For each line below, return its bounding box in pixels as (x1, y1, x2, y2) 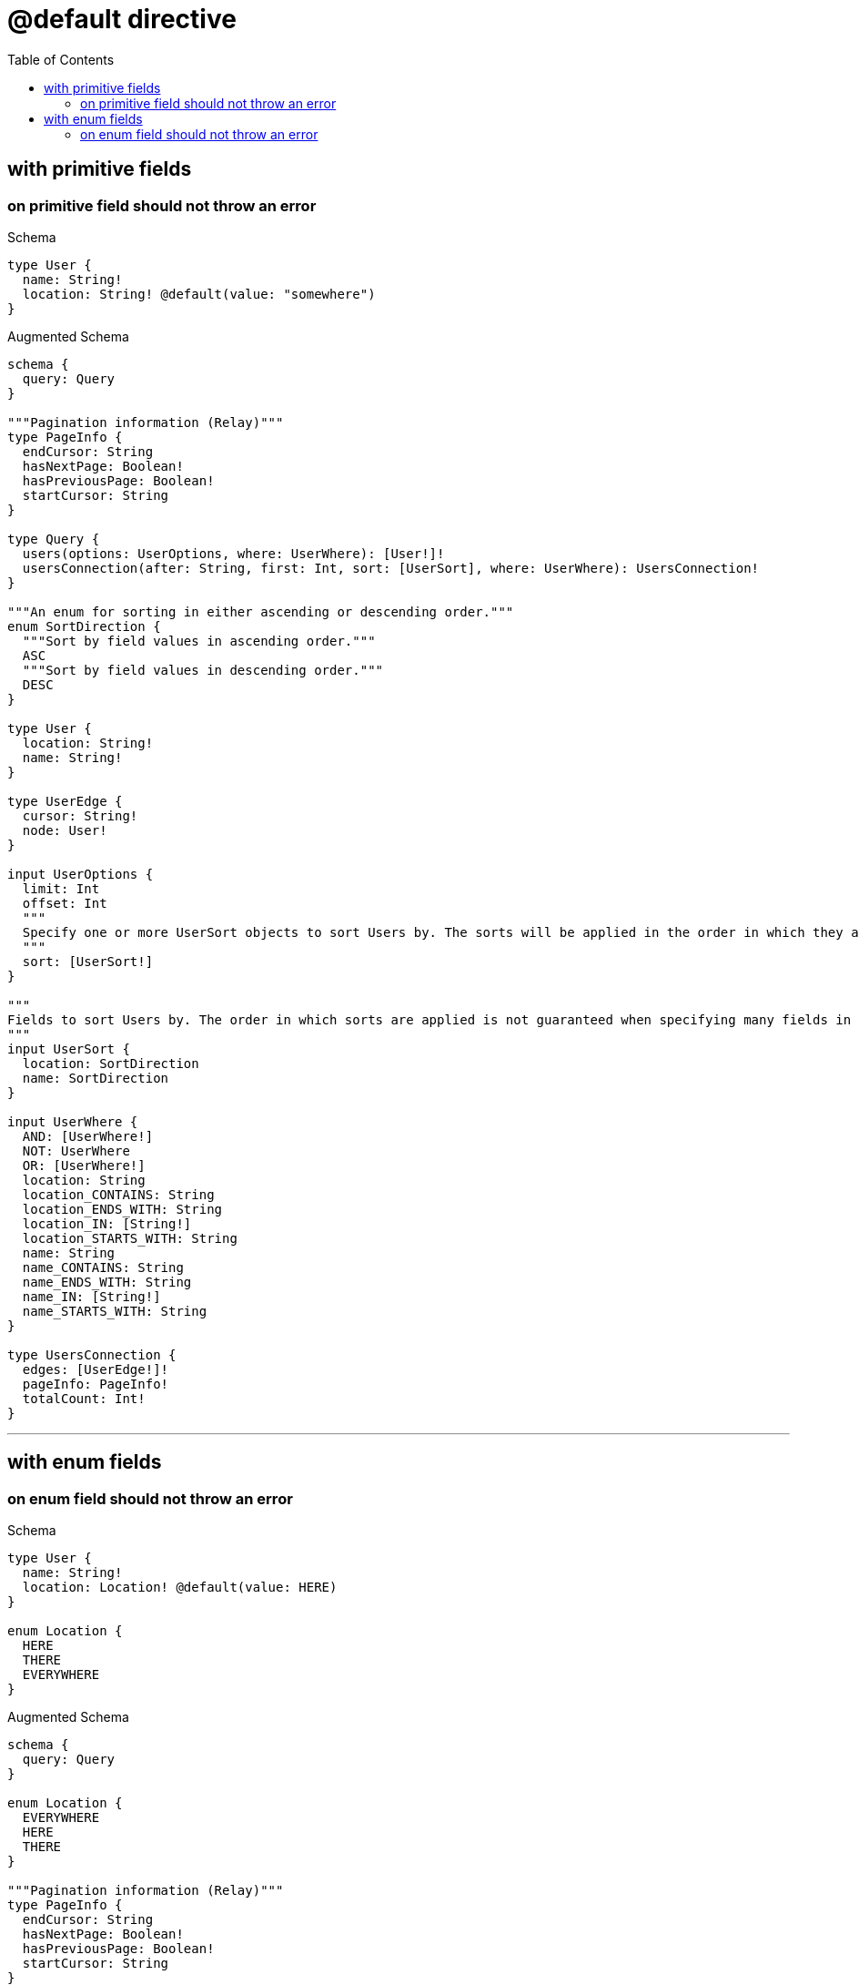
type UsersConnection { (7, 1347, 177, 1362)
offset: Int (22, 895, 107, 911)
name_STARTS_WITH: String (22, 1303, 207, 1318)
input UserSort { (7, 1041, 130, 1056)
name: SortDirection (22, 1070, 169, 1085)
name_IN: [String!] (22, 1288, 161, 1304)
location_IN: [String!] (22, 1216, 192, 1231)
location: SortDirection (22, 1055, 199, 1071)
